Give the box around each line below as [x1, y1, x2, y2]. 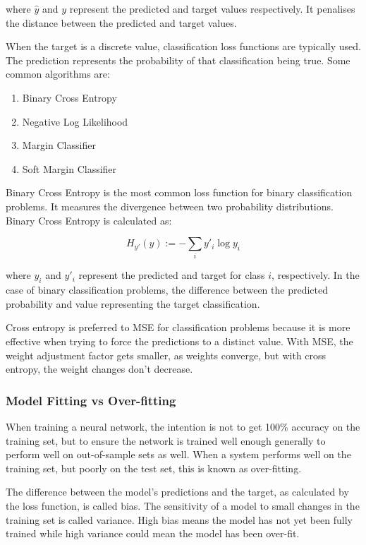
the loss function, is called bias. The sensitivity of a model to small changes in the [6, 498, 360, 513]
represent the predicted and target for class [78, 268, 265, 282]
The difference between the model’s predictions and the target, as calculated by [6, 484, 349, 499]
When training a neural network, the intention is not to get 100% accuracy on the [6, 419, 360, 434]
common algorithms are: [6, 66, 110, 81]
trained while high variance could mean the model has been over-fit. [6, 526, 300, 541]
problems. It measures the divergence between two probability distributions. [6, 198, 334, 213]
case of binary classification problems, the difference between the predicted [6, 282, 328, 297]
